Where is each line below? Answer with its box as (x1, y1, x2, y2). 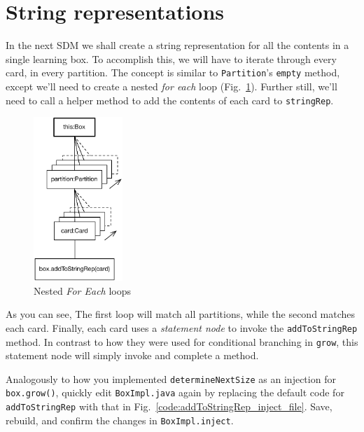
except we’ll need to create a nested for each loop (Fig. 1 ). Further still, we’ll (6, 78, 337, 93)
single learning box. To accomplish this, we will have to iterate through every (6, 51, 337, 66)
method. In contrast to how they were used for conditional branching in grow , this (6, 334, 358, 349)
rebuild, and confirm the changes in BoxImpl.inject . (6, 412, 234, 427)
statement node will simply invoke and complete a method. (6, 348, 259, 363)
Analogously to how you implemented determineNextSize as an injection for (6, 371, 336, 386)
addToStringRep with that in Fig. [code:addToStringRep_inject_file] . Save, (6, 399, 332, 414)
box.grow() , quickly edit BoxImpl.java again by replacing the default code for (6, 385, 344, 400)
